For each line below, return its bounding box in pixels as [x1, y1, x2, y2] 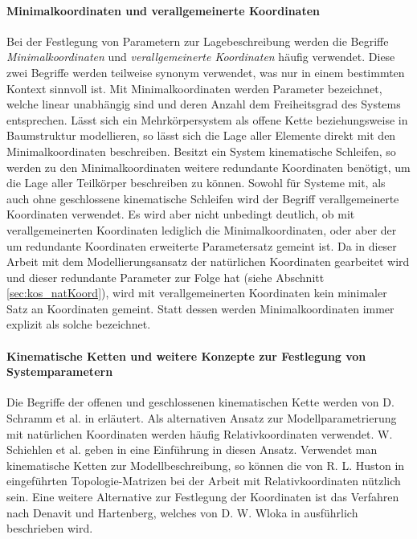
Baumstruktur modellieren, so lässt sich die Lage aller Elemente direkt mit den [6, 127, 396, 144]
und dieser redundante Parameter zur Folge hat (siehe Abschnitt [6, 268, 325, 285]
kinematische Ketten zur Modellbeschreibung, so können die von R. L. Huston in [6, 456, 405, 473]
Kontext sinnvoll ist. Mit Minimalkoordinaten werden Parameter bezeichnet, [6, 80, 382, 96]
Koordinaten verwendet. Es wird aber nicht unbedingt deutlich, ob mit [6, 206, 355, 223]
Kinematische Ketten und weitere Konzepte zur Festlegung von [6, 347, 366, 364]
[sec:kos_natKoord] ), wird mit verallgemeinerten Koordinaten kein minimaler [6, 284, 387, 301]
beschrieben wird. [6, 520, 93, 537]
